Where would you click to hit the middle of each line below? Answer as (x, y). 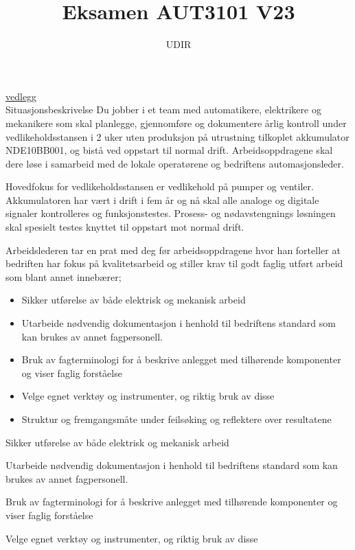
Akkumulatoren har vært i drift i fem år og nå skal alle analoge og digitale (162, 199)
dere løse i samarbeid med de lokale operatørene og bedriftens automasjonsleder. (175, 163)
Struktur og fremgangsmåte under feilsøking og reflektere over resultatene (176, 419)
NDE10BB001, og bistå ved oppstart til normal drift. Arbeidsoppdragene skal (169, 150)
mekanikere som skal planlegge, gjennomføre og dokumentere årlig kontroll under (176, 123)
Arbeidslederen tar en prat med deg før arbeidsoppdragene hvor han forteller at (173, 250)
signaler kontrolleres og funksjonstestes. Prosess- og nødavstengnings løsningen (171, 213)
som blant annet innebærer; (64, 276)
